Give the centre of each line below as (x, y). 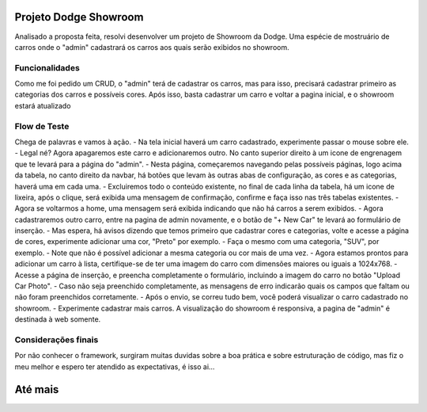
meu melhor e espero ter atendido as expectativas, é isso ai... (115, 366)
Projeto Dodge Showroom (79, 17)
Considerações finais (57, 339)
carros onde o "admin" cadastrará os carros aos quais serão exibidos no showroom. (152, 47)
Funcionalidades (47, 67)
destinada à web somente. (58, 319)
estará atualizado (43, 105)
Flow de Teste (42, 126)
